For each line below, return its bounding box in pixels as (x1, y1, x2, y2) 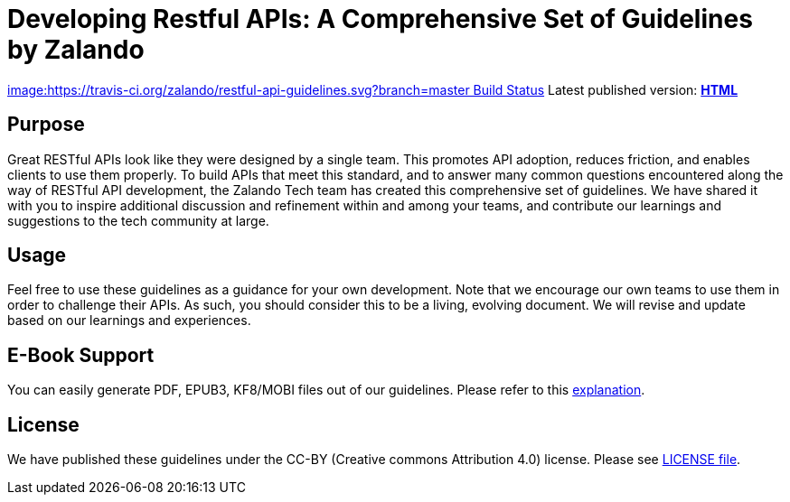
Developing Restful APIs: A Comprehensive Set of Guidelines (7, 4, 753, 34)
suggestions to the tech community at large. (7, 212, 269, 228)
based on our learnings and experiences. (7, 312, 251, 329)
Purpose (7, 113, 85, 136)
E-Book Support (7, 343, 155, 367)
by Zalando (7, 34, 145, 65)
